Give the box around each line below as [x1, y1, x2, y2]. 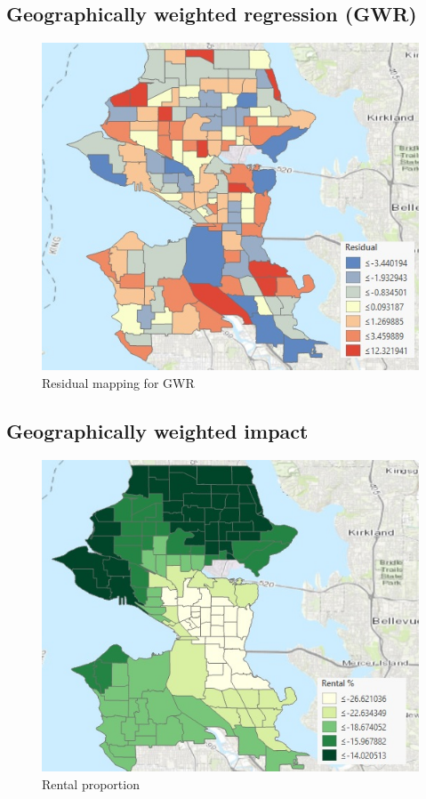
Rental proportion [42, 774, 140, 793]
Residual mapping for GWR [42, 373, 195, 391]
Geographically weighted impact [6, 416, 309, 444]
